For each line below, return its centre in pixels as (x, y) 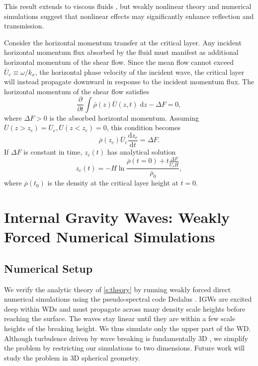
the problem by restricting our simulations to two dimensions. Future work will (125, 348)
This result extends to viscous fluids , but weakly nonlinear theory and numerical (128, 6)
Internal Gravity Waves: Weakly (117, 217)
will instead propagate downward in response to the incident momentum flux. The (129, 82)
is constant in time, (53, 152)
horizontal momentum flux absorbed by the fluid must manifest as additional (121, 52)
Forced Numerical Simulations (110, 237)
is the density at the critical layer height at (113, 183)
